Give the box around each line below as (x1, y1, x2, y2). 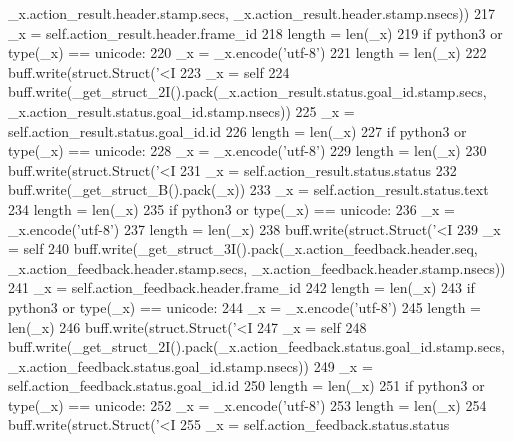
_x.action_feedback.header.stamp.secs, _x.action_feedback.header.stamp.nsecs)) (8, 257, 506, 278)
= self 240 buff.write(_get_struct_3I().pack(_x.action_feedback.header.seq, (8, 238, 478, 259)
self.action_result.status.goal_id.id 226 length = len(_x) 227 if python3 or (8, 120, 467, 141)
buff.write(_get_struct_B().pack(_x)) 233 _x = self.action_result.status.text (8, 179, 489, 200)
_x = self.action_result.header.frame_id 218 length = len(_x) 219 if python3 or (8, 22, 503, 43)
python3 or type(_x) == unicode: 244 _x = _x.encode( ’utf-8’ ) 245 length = (8, 296, 482, 317)
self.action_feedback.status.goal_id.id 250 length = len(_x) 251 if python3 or (8, 375, 485, 396)
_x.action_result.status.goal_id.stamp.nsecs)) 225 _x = (8, 100, 355, 121)
